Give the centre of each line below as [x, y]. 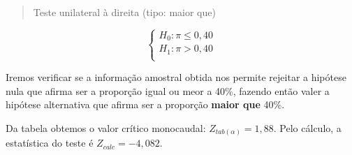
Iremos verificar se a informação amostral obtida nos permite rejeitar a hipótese [176, 77]
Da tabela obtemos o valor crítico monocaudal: [106, 127]
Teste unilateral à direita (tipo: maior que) [124, 12]
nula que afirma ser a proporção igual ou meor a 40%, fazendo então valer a [168, 90]
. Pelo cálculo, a [307, 127]
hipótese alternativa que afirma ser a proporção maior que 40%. [145, 104]
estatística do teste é [50, 143]
